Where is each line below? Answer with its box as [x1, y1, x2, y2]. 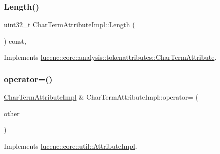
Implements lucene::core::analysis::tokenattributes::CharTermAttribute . [4, 52, 217, 62]
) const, [4, 35, 26, 46]
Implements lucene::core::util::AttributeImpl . [4, 141, 137, 151]
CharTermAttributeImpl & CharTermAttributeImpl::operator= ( [4, 92, 199, 102]
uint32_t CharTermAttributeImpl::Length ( [4, 19, 135, 30]
